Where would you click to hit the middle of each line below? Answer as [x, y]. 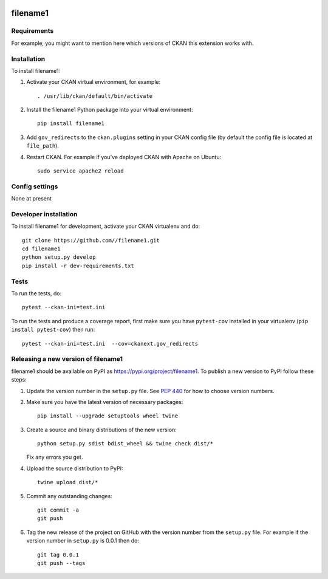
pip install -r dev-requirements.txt [78, 266]
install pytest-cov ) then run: [53, 330]
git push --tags [61, 563]
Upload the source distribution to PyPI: [75, 468]
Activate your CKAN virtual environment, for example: [94, 82]
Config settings [35, 187]
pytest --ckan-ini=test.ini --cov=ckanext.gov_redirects [110, 344]
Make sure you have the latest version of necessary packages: [105, 402]
